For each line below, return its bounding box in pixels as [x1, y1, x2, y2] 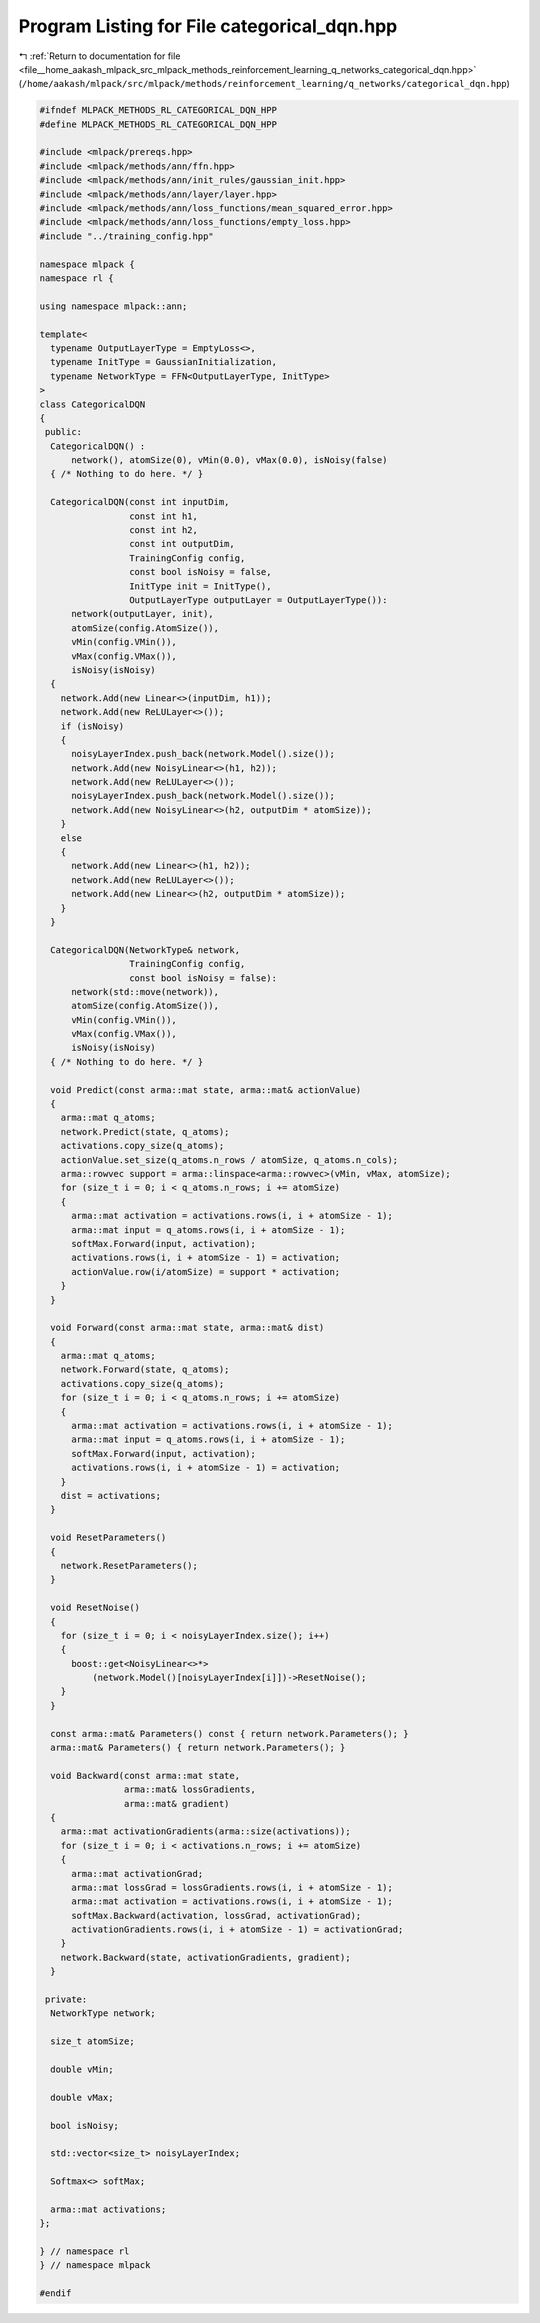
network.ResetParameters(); [60, 1560, 199, 1571]
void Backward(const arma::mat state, [50, 1770, 240, 1781]
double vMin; [50, 2064, 114, 2075]
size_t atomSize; [50, 2036, 135, 2047]
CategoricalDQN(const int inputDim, [50, 496, 230, 508]
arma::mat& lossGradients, [123, 1784, 257, 1795]
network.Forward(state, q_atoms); [60, 1364, 230, 1375]
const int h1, [128, 510, 199, 522]
